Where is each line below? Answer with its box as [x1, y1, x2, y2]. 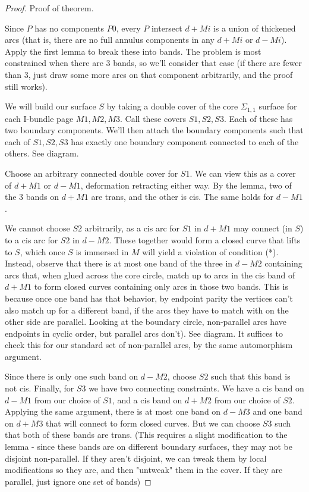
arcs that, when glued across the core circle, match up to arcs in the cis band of [5, 268, 295, 281]
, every [116, 21, 141, 34]
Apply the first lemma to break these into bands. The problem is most [5, 45, 261, 57]
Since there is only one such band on [5, 370, 138, 383]
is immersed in [75, 245, 129, 258]
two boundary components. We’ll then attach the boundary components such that [5, 124, 304, 136]
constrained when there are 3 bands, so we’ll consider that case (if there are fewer [5, 57, 302, 69]
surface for [258, 100, 297, 112]
